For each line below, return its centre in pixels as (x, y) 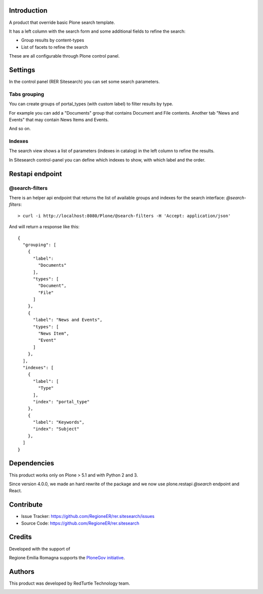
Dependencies (32, 463)
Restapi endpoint (36, 174)
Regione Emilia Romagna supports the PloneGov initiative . (67, 557)
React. (15, 491)
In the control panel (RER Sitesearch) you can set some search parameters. (85, 81)
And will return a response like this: (44, 227)
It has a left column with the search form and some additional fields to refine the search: (97, 31)
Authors (22, 571)
